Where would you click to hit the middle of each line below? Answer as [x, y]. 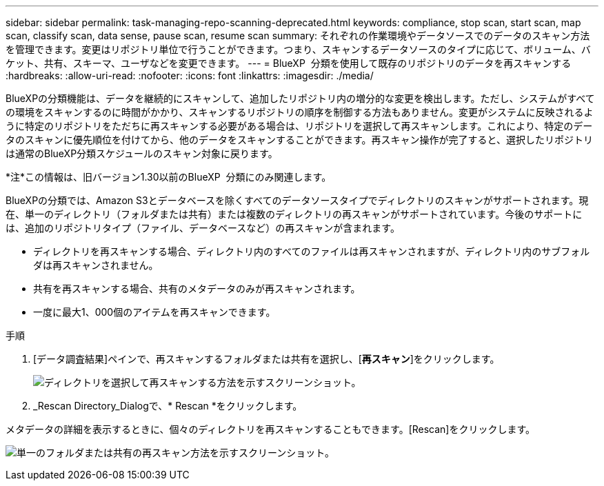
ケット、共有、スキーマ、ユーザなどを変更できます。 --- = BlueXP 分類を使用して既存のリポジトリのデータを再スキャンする [289, 63]
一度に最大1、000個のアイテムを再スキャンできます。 [154, 312]
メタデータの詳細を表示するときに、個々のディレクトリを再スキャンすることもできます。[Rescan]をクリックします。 [271, 429]
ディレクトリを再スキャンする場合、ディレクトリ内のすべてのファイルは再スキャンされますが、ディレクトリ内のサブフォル [312, 251]
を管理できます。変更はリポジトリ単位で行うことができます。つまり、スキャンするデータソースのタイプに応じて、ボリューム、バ [298, 49]
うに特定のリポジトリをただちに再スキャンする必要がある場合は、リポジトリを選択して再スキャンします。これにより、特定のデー [299, 126]
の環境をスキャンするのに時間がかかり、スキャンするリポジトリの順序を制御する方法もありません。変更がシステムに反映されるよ [300, 112]
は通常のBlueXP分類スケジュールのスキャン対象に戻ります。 [142, 153]
